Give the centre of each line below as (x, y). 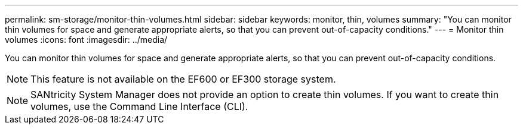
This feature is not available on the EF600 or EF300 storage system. (183, 79)
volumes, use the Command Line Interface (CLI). (139, 106)
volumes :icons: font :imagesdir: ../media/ (86, 40)
